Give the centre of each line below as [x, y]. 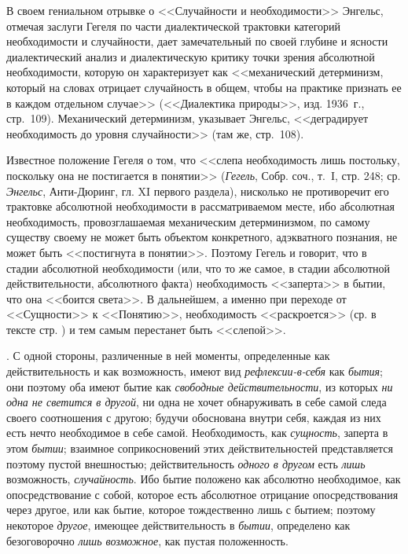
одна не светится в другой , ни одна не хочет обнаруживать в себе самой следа [197, 402]
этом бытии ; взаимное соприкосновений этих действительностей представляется [200, 448]
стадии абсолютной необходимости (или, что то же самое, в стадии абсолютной [198, 268]
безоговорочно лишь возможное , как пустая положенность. [147, 540]
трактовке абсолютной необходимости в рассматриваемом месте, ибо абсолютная [201, 206]
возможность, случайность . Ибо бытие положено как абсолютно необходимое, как [204, 479]
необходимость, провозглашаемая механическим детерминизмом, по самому [188, 221]
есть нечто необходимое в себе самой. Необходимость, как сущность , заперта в [197, 433]
